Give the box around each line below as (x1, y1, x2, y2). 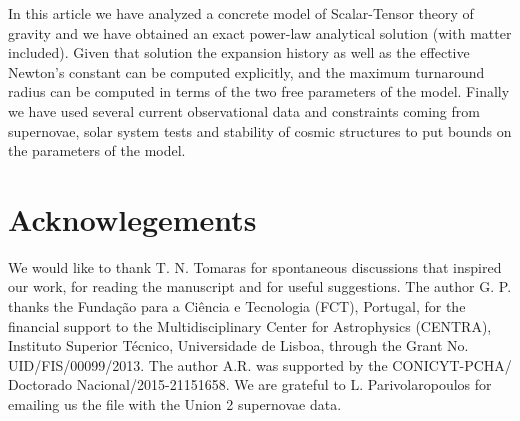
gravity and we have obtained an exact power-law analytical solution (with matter (8, 22, 512, 43)
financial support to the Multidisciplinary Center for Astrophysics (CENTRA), (8, 315, 492, 336)
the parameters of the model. (8, 140, 186, 161)
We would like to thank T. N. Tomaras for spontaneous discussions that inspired (8, 256, 502, 277)
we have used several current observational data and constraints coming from (8, 100, 480, 121)
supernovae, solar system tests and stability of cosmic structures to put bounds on (8, 120, 512, 141)
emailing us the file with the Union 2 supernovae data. (8, 394, 342, 415)
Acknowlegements (8, 198, 257, 239)
